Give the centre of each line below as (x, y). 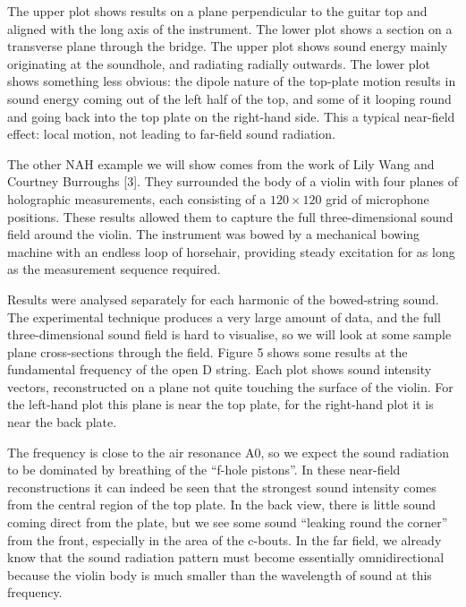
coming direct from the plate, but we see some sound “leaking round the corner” (228, 522)
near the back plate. (62, 422)
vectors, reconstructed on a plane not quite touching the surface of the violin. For (230, 386)
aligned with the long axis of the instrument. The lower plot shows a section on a (230, 28)
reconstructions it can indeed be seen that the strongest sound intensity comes (222, 487)
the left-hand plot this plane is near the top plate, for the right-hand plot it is (220, 404)
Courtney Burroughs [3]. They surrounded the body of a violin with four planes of (233, 181)
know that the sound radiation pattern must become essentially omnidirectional (226, 557)
